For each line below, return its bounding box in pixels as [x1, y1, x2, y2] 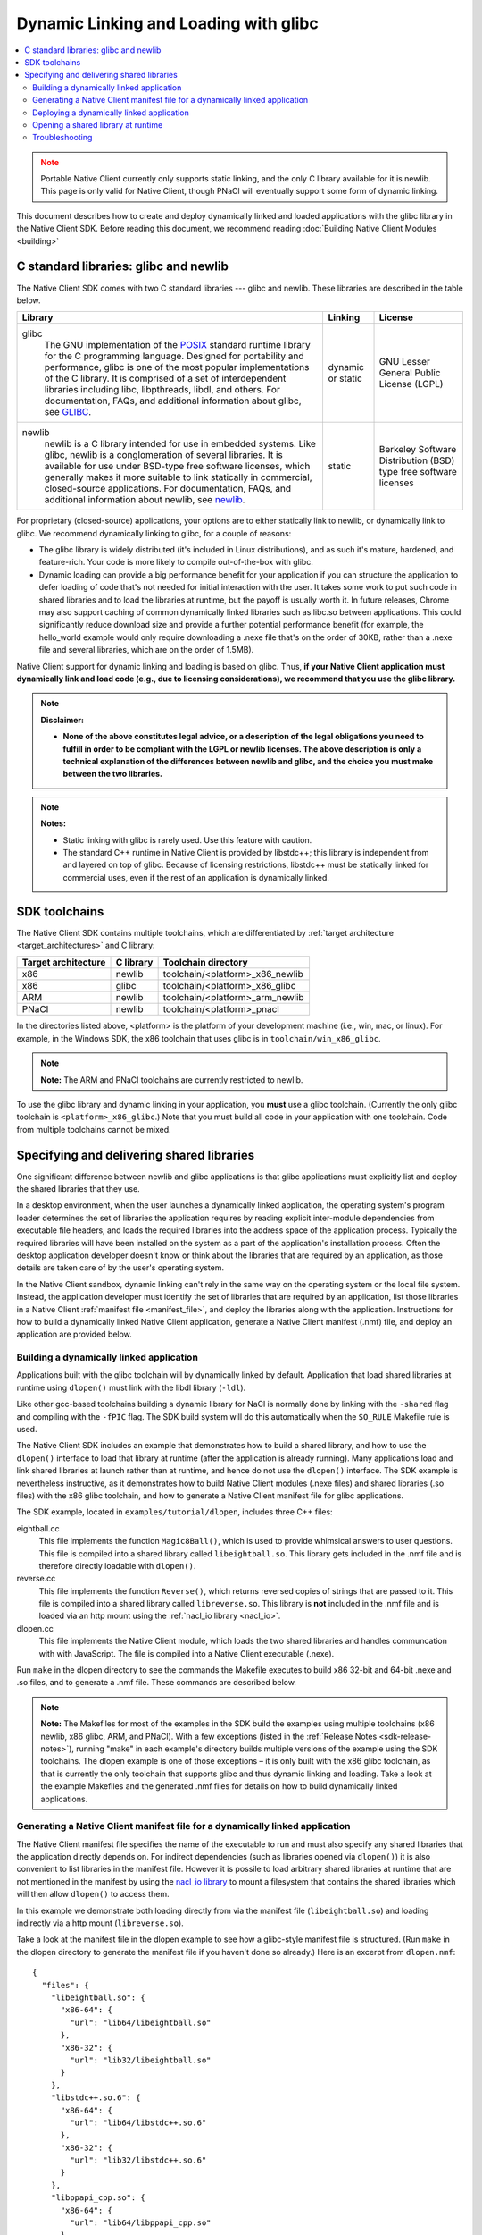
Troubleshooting [32, 132, 93, 143]
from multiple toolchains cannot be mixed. [16, 1124, 171, 1134]
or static [328, 372, 363, 384]
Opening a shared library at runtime [32, 119, 163, 130]
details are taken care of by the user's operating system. [16, 1262, 225, 1273]
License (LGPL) [378, 378, 444, 391]
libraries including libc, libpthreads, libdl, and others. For [44, 384, 280, 396]
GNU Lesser [378, 356, 430, 368]
